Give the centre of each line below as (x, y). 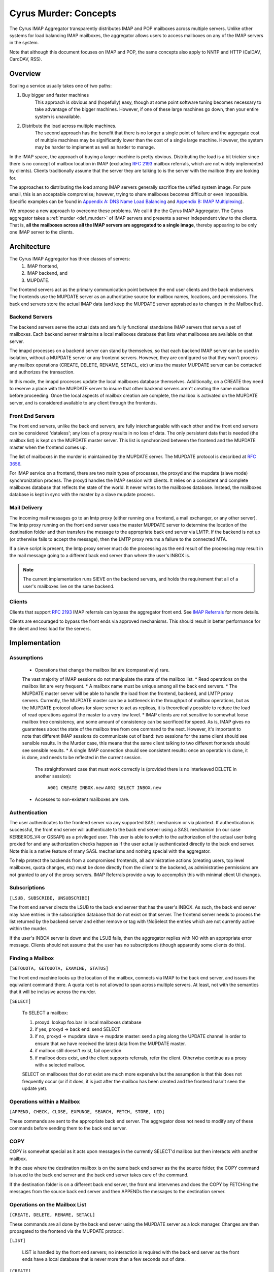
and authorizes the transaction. (42, 372)
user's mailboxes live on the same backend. (69, 586)
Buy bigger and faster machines (56, 95)
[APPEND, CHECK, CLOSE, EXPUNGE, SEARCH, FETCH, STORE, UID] (87, 1112)
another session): (53, 776)
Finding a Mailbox (32, 958)
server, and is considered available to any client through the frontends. (83, 402)
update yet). (35, 1088)
